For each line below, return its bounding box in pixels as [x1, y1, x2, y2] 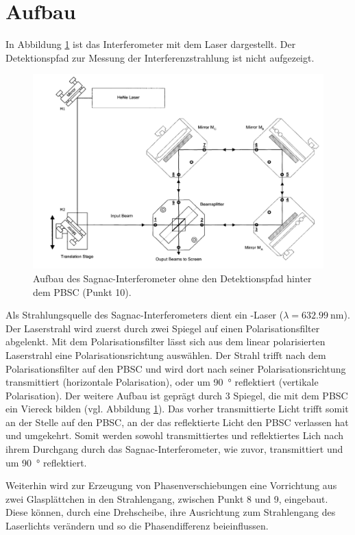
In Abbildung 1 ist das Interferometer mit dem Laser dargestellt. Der [5, 37, 296, 51]
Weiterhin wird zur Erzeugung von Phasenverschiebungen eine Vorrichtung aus [5, 478, 337, 493]
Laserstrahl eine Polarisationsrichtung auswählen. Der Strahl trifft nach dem [5, 347, 326, 362]
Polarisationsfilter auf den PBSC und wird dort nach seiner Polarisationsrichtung [5, 361, 346, 375]
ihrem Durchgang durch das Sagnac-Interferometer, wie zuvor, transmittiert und [5, 442, 343, 456]
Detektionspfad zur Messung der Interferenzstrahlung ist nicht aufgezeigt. [5, 50, 315, 64]
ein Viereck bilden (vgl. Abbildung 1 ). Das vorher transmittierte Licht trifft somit [5, 401, 349, 416]
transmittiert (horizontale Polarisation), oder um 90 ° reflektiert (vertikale [5, 375, 319, 389]
